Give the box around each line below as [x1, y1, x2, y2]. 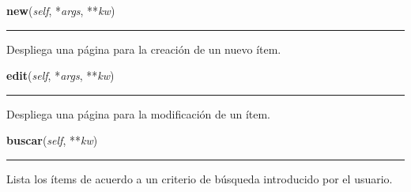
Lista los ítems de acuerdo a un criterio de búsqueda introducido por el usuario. [6, 170, 393, 186]
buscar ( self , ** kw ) [6, 132, 98, 149]
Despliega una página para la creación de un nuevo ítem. [6, 40, 281, 57]
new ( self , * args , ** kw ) [6, 2, 115, 18]
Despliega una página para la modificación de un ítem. [6, 105, 270, 122]
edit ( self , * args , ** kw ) [6, 67, 115, 84]
